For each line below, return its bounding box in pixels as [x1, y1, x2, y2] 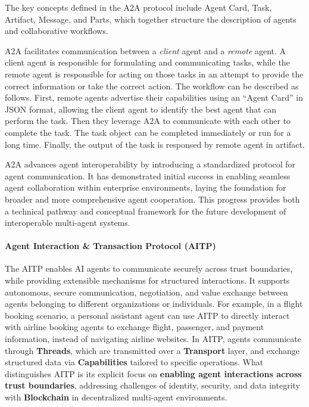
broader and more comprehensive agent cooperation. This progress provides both [5, 192, 300, 205]
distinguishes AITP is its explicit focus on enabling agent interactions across [5, 367, 302, 380]
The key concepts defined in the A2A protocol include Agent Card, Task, [5, 1, 272, 13]
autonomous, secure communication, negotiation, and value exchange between [5, 285, 288, 298]
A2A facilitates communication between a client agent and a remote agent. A [5, 44, 286, 57]
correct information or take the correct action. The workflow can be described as [5, 79, 299, 92]
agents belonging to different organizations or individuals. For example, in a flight [5, 297, 303, 310]
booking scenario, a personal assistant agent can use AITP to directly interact [5, 309, 290, 321]
